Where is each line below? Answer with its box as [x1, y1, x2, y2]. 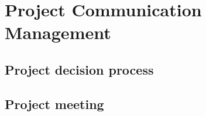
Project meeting [5, 94, 104, 113]
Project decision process [5, 60, 154, 78]
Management [5, 20, 111, 44]
